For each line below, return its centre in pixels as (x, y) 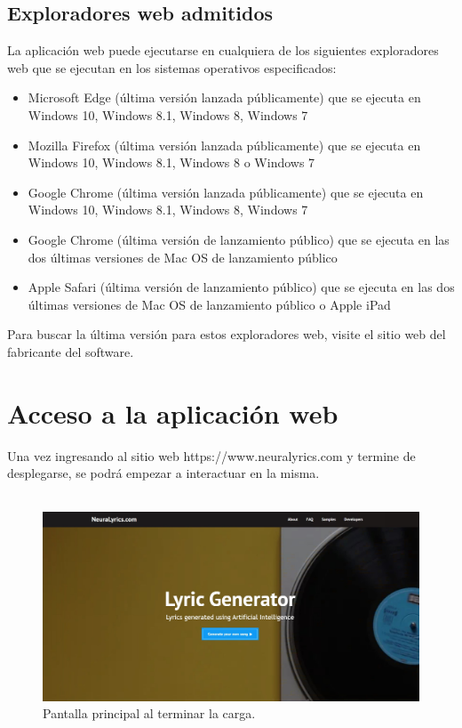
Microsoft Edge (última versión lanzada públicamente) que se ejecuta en (224, 97)
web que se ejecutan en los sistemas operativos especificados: (172, 67)
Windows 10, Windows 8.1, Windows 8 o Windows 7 (171, 162)
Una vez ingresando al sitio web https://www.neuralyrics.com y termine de (211, 455)
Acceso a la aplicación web (173, 413)
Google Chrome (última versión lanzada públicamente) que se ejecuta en (226, 192)
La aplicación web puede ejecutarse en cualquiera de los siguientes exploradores (223, 50)
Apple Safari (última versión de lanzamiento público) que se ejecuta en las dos (241, 287)
